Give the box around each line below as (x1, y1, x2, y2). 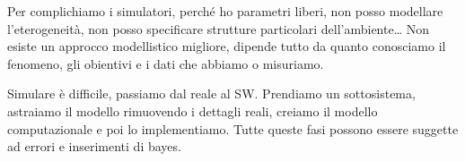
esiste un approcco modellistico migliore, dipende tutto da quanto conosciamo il (7, 37, 446, 55)
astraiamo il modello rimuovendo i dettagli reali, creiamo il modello (7, 101, 378, 120)
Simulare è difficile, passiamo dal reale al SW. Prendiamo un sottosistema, (7, 84, 416, 103)
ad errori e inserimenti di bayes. (7, 137, 181, 156)
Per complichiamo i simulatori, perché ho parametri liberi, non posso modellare (7, 2, 443, 20)
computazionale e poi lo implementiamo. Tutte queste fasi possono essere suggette (7, 119, 459, 138)
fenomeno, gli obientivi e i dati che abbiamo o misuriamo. (7, 54, 324, 72)
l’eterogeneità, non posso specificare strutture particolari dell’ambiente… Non (7, 19, 429, 38)
